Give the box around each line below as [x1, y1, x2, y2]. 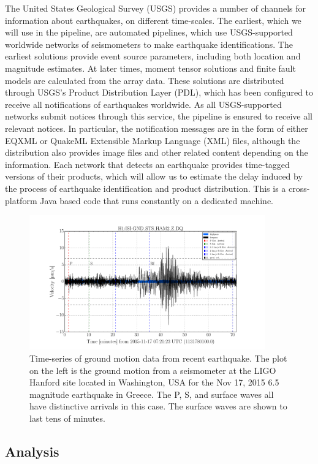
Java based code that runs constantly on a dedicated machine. [40, 194, 274, 207]
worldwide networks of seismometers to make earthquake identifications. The [5, 37, 293, 50]
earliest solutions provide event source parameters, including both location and [5, 50, 301, 63]
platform [5, 194, 37, 207]
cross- [288, 181, 310, 194]
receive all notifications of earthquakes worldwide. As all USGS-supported [5, 97, 282, 110]
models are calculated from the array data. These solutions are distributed [5, 74, 284, 86]
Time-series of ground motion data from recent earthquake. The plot [29, 352, 287, 365]
